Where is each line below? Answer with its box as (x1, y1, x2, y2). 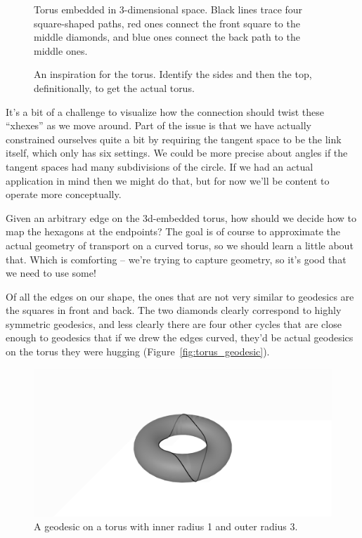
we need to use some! (6, 265, 96, 280)
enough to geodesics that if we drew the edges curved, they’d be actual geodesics (6, 330, 354, 345)
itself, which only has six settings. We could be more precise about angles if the (6, 145, 348, 160)
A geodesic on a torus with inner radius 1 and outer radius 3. (34, 519, 298, 534)
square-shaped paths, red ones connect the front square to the (34, 15, 300, 30)
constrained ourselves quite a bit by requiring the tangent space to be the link (6, 131, 342, 146)
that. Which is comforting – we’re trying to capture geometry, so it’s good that (6, 251, 347, 266)
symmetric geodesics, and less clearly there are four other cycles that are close (6, 316, 342, 331)
